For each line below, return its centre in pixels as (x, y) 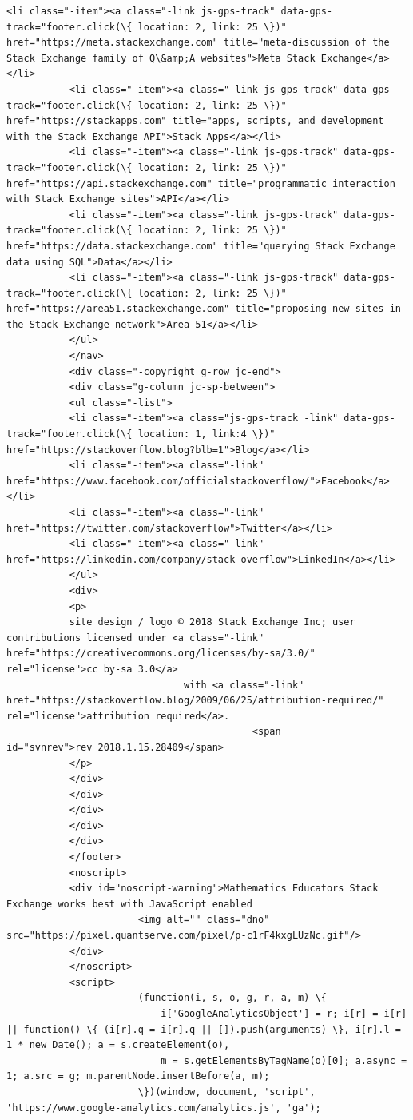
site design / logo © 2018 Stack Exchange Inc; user (212, 622)
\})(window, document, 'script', (226, 1092)
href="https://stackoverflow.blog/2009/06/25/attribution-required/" (195, 701)
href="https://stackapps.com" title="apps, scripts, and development (195, 121)
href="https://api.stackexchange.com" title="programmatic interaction (201, 183)
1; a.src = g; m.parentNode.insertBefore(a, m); (138, 1076)
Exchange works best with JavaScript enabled (129, 904)
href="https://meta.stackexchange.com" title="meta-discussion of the (198, 43)
